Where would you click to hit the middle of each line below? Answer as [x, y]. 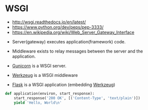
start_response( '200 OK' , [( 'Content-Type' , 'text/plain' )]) [77, 98]
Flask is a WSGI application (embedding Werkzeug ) [64, 84]
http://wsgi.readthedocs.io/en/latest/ [49, 22]
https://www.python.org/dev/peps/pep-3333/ [58, 27]
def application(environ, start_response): [50, 93]
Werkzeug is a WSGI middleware [45, 75]
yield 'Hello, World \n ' [38, 103]
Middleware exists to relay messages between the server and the [77, 51]
